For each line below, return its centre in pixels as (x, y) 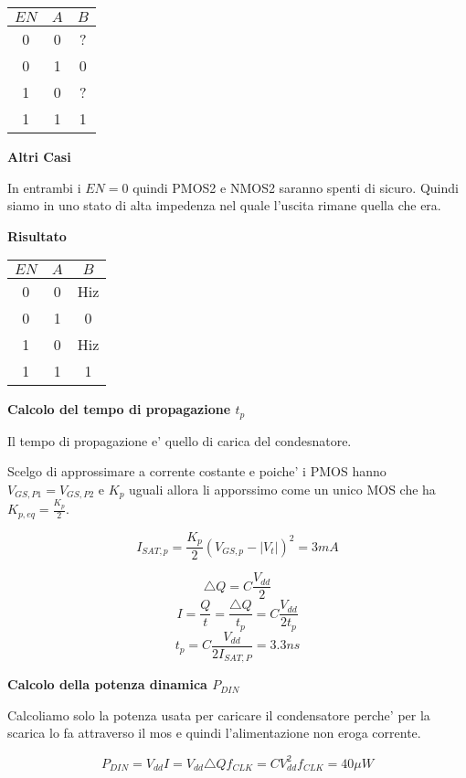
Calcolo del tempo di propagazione (119, 409)
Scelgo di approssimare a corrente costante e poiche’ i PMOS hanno (197, 471)
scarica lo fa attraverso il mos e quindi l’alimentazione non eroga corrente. (214, 733)
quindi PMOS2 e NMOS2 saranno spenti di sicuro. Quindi (296, 187)
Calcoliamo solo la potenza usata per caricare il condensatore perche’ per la (219, 714)
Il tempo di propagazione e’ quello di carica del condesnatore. (180, 440)
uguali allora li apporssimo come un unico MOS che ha (282, 490)
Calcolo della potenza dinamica (107, 684)
